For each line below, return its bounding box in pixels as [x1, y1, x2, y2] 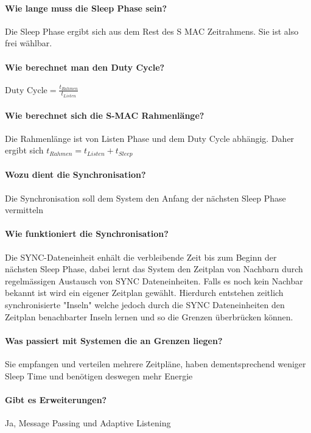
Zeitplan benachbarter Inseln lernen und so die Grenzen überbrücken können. [5, 310, 293, 323]
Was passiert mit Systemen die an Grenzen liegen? [5, 334, 223, 347]
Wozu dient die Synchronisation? [5, 168, 146, 181]
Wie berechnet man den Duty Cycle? [5, 60, 165, 73]
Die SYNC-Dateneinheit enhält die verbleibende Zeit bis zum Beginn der [5, 250, 277, 263]
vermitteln [5, 203, 44, 216]
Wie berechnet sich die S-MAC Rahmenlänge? [5, 108, 204, 121]
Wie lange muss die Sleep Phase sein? [5, 1, 167, 14]
